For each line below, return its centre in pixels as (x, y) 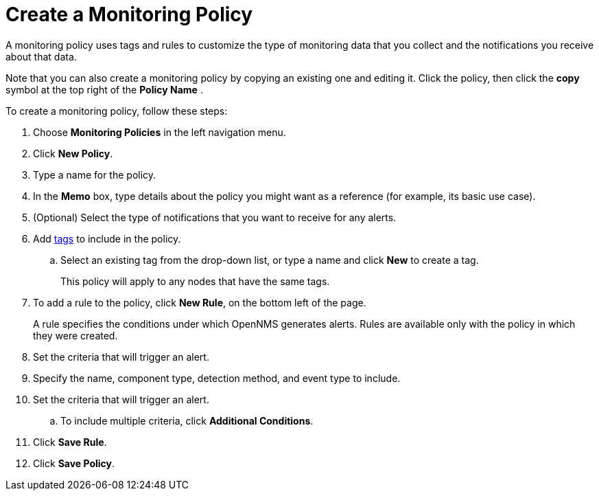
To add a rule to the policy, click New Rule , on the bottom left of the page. (200, 302)
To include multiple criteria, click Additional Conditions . (187, 420)
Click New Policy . (73, 153)
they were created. (75, 335)
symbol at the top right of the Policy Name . (104, 89)
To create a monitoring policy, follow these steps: (117, 111)
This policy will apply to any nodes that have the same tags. (195, 281)
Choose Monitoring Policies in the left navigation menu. (160, 132)
